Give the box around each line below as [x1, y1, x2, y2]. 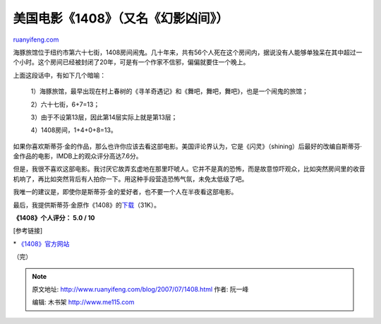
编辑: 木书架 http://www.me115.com [32, 298, 135, 306]
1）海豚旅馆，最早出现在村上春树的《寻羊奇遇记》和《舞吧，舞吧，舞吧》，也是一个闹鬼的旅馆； [30, 87, 308, 95]
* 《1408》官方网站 [13, 239, 70, 248]
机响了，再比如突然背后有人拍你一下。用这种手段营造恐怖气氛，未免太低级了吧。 [13, 174, 248, 183]
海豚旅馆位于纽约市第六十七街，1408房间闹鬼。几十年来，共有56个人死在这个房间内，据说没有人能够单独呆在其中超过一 [13, 48, 363, 56]
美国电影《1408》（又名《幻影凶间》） [13, 11, 229, 26]
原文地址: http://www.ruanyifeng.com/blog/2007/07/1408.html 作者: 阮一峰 [32, 284, 249, 293]
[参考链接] [13, 227, 43, 235]
